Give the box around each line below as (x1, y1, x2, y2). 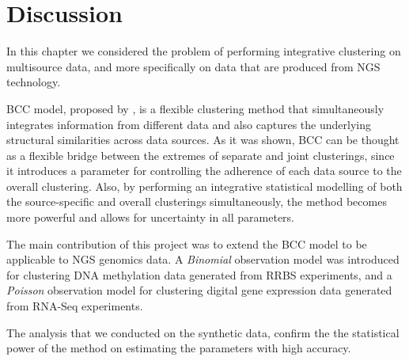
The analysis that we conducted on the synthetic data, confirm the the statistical (6, 324, 400, 340)
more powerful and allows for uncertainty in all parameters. (6, 209, 295, 226)
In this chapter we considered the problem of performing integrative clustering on (6, 43, 401, 59)
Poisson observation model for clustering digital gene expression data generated (6, 282, 392, 298)
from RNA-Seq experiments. (6, 298, 143, 314)
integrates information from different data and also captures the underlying (6, 116, 371, 132)
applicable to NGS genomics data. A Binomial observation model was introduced (6, 251, 400, 268)
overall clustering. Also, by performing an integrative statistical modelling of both (6, 177, 403, 194)
